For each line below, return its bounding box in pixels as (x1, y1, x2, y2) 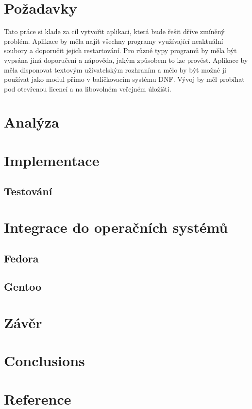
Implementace (4, 150, 100, 170)
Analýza (4, 112, 59, 132)
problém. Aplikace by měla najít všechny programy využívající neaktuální (4, 36, 223, 46)
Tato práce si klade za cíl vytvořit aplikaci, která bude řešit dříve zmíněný (4, 26, 225, 37)
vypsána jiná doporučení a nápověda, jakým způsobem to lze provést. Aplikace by (4, 55, 248, 65)
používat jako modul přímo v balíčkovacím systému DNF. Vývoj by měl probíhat (4, 74, 245, 84)
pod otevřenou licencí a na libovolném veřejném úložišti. (4, 83, 171, 93)
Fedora (4, 250, 39, 265)
